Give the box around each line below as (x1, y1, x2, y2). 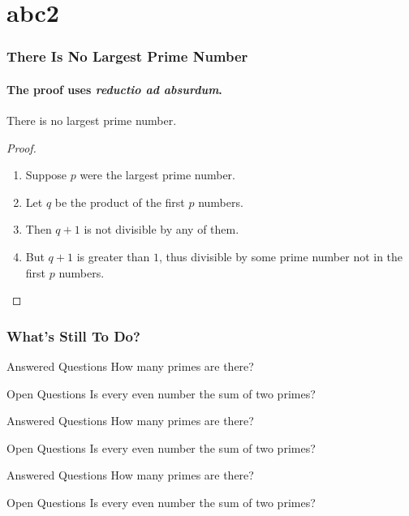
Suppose (25, 166, 67, 183)
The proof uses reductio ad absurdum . (6, 80, 222, 97)
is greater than (76, 247, 150, 264)
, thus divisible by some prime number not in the (158, 247, 403, 264)
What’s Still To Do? (6, 325, 140, 346)
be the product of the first (54, 193, 185, 210)
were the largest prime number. (80, 166, 235, 183)
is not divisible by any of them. (84, 221, 239, 238)
